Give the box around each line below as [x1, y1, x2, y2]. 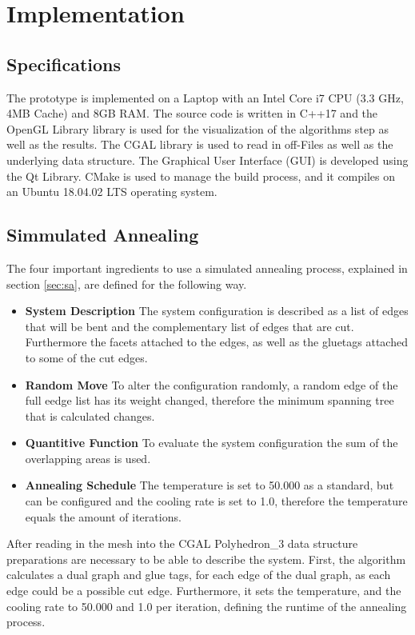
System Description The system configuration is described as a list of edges [25, 302, 409, 319]
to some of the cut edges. [25, 349, 148, 365]
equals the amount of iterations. [25, 508, 182, 525]
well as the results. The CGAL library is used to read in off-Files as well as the [6, 136, 393, 153]
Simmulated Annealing [6, 222, 199, 247]
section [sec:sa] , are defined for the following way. [6, 275, 247, 292]
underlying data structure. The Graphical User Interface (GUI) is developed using [6, 151, 409, 168]
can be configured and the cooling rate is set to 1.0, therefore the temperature [25, 493, 408, 509]
